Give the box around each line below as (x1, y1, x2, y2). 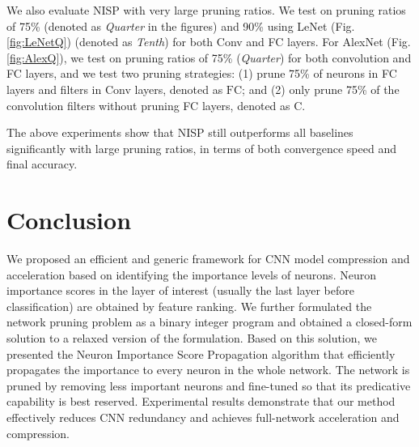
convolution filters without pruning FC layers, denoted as (6, 96, 290, 113)
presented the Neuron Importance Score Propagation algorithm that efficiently (6, 345, 396, 362)
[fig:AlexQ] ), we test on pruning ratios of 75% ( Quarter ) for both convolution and (6, 49, 412, 66)
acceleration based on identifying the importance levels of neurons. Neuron (6, 266, 376, 283)
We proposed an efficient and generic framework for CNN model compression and (6, 250, 410, 267)
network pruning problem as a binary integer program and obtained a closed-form (6, 313, 413, 330)
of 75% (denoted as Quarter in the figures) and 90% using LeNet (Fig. (6, 17, 355, 34)
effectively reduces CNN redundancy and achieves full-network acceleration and (6, 409, 400, 425)
